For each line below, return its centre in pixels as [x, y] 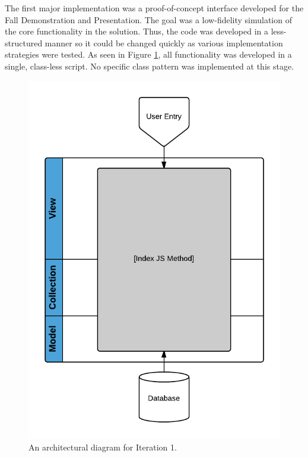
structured [24, 42]
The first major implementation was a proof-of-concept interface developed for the [154, 8]
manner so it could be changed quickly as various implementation [164, 42]
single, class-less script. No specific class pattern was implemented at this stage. [150, 66]
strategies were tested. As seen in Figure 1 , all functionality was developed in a [148, 54]
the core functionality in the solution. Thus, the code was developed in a [136, 31]
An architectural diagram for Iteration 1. [103, 447]
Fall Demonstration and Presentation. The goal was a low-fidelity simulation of [148, 19]
